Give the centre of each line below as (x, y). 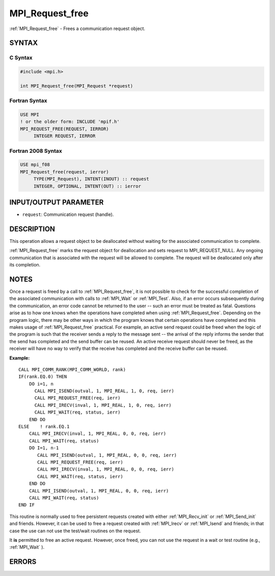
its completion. (25, 265)
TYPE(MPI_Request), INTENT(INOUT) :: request (91, 179)
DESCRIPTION (32, 229)
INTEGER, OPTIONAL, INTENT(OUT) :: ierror (87, 186)
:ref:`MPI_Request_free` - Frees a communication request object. (77, 29)
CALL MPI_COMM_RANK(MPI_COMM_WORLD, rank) (72, 369)
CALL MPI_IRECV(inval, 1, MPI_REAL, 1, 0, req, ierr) (103, 405)
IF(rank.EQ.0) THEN (43, 377)
